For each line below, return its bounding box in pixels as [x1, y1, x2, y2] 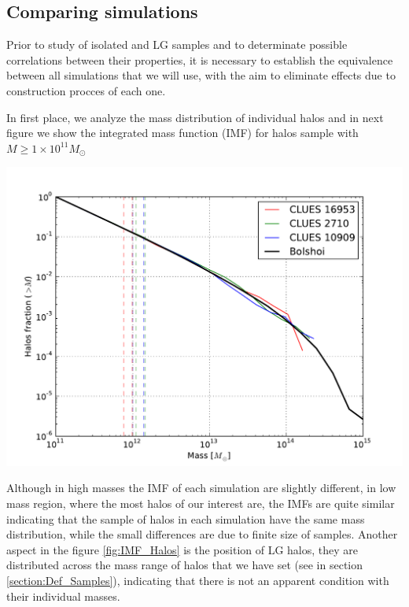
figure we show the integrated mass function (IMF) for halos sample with [6, 124, 359, 141]
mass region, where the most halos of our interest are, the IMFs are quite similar [6, 495, 395, 512]
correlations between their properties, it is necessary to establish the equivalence [6, 51, 393, 68]
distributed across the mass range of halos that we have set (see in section [6, 557, 363, 573]
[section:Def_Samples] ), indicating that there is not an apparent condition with [6, 572, 389, 588]
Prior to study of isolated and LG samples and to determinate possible [6, 36, 348, 53]
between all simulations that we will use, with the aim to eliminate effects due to [6, 67, 396, 83]
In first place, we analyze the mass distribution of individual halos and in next [6, 109, 384, 125]
